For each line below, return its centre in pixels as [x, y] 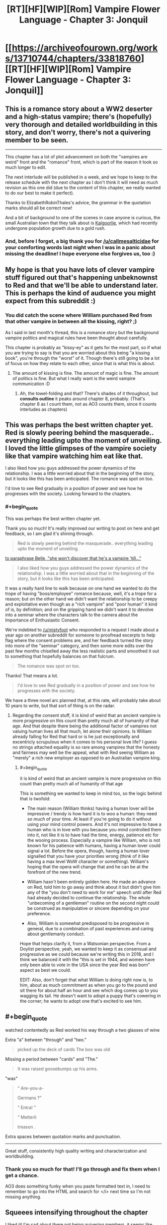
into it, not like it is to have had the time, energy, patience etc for [93, 835]
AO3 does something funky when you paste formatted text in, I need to [78, 1186]
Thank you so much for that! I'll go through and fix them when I [83, 1169]
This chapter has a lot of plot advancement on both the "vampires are [76, 157]
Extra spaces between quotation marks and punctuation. [63, 1136]
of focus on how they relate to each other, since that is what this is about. [80, 363]
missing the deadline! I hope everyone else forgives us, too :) [80, 253]
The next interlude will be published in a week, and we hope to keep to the [81, 177]
